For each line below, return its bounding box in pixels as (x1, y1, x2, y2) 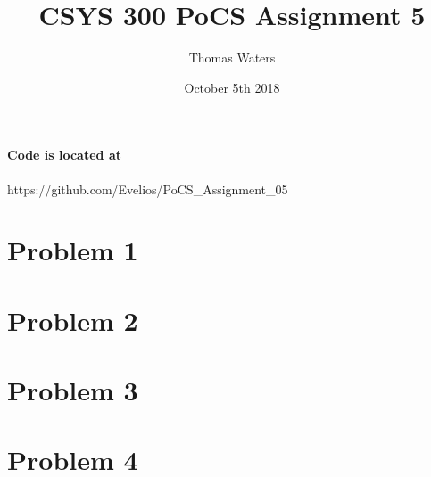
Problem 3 (7, 372, 138, 408)
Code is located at (7, 145, 121, 164)
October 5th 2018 (184, 78, 280, 96)
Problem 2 (7, 301, 138, 338)
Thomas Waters (188, 48, 276, 67)
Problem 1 (7, 232, 138, 268)
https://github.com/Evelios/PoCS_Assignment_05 (7, 179, 288, 198)
